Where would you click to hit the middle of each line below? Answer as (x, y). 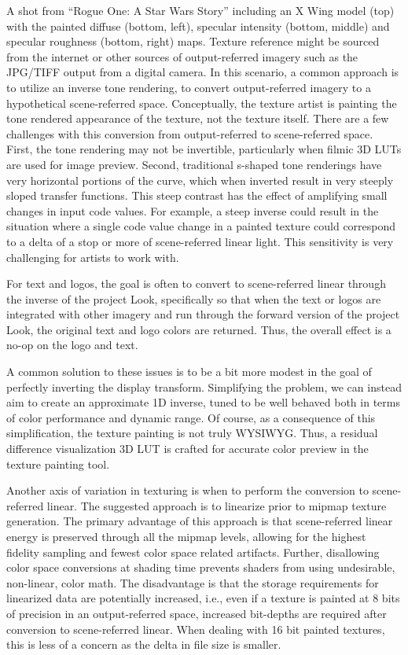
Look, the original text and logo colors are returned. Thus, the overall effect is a (199, 329)
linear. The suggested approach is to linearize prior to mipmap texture (217, 505)
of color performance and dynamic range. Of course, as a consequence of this (191, 417)
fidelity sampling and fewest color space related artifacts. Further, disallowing (193, 552)
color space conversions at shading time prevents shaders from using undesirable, (201, 567)
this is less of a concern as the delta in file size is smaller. (144, 644)
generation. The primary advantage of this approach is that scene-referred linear (200, 521)
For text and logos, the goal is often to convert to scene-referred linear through (196, 283)
